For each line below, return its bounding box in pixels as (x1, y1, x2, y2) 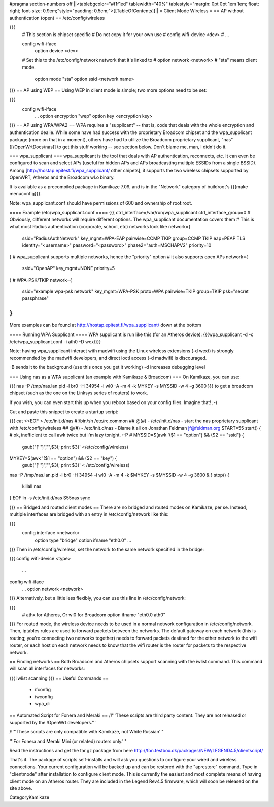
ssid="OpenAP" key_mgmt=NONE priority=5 (22, 265, 115, 272)
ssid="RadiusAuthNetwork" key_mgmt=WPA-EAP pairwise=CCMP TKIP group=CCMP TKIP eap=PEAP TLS (22, 235, 246, 241)
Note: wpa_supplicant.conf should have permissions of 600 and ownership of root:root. (9, 200, 192, 206)
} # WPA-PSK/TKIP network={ (9, 277, 72, 283)
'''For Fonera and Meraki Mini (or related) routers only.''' (9, 738, 126, 744)
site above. (9, 785, 32, 791)
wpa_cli (35, 700, 51, 707)
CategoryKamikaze (9, 794, 50, 800)
